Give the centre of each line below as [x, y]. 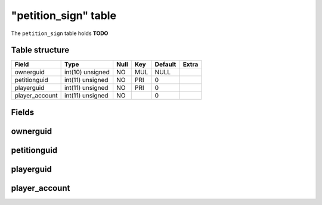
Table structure [40, 50]
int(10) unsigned [87, 72]
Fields [23, 112]
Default [165, 64]
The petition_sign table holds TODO [60, 33]
